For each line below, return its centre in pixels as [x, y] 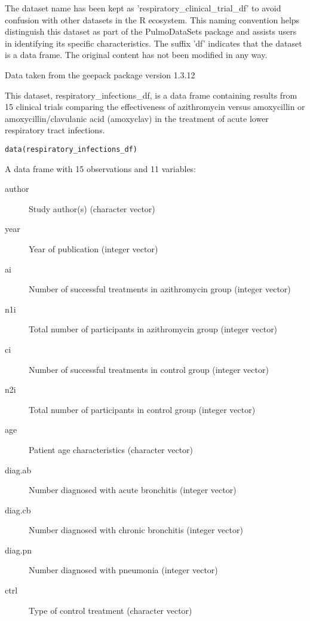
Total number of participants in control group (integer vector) [142, 409]
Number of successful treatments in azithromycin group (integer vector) [160, 289]
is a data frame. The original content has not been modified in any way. [136, 55]
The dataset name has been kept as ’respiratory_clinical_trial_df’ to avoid [143, 8]
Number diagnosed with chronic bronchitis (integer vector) [136, 530]
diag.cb [18, 510]
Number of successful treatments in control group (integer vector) [149, 369]
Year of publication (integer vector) [93, 248]
